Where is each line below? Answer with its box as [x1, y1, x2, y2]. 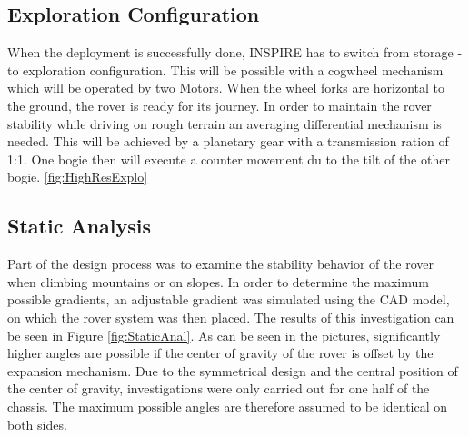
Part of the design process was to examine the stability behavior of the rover [7, 254, 434, 273]
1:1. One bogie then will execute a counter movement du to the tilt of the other [7, 149, 450, 168]
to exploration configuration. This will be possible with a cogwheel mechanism [7, 60, 444, 79]
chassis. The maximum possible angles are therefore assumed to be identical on [7, 396, 448, 415]
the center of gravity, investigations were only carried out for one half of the [7, 379, 430, 398]
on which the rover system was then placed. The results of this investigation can [7, 307, 454, 326]
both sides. [7, 414, 67, 433]
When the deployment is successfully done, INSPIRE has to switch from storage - [7, 43, 463, 62]
